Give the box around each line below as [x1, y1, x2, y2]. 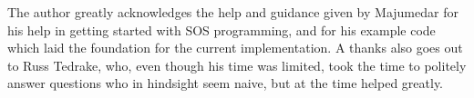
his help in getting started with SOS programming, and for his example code [7, 20, 436, 39]
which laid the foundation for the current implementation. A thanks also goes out [7, 38, 463, 57]
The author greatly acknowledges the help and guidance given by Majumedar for [7, 3, 459, 21]
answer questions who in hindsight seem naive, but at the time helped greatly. [7, 73, 444, 93]
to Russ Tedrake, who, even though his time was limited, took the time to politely [7, 55, 467, 74]
